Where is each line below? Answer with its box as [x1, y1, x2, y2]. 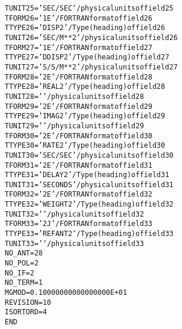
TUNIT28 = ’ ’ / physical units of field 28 [5, 92, 144, 101]
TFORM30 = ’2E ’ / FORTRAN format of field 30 [5, 131, 153, 140]
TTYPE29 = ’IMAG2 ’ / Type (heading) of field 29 [5, 112, 166, 121]
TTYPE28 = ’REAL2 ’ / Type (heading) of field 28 [5, 82, 166, 91]
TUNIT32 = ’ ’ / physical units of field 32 [5, 210, 144, 218]
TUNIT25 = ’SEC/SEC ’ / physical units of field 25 [5, 4, 174, 12]
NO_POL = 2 [5, 259, 39, 268]
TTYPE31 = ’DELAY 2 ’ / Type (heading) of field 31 [5, 171, 170, 180]
